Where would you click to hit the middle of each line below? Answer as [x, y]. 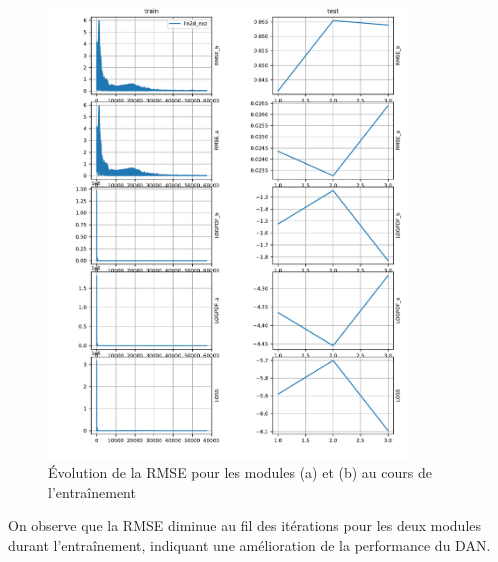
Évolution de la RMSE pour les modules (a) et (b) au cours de [240, 472]
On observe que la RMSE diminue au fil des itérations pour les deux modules [245, 525]
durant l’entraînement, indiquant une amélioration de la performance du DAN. [249, 544]
